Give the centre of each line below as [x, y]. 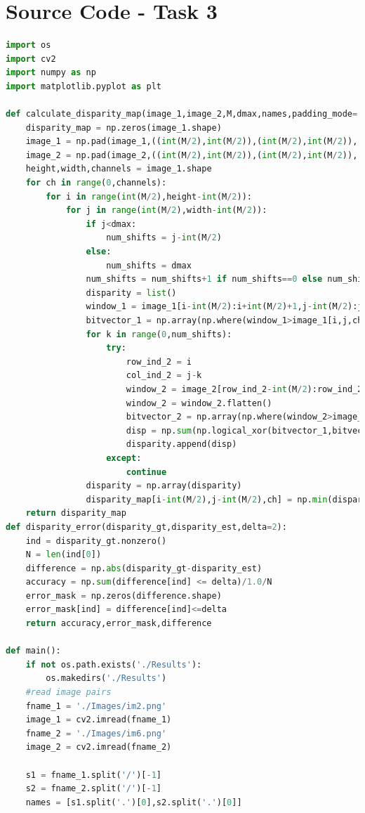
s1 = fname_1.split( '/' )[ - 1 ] [94, 775]
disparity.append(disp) [181, 444]
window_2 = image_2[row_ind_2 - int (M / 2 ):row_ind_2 [244, 389]
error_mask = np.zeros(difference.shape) [124, 596]
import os [28, 45]
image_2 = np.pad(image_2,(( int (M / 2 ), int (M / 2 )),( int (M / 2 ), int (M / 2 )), [192, 155]
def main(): [33, 651]
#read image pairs [68, 692]
